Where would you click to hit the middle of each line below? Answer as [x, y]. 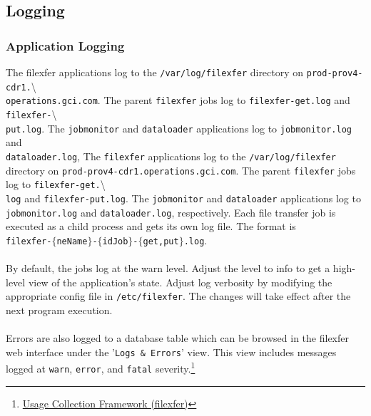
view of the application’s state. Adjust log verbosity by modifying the [180, 282]
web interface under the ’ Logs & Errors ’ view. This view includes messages [171, 352]
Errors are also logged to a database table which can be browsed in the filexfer [177, 338]
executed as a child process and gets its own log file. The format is [151, 226]
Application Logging [65, 45]
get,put [161, 241]
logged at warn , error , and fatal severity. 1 [101, 367]
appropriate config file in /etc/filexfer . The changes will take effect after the [178, 296]
